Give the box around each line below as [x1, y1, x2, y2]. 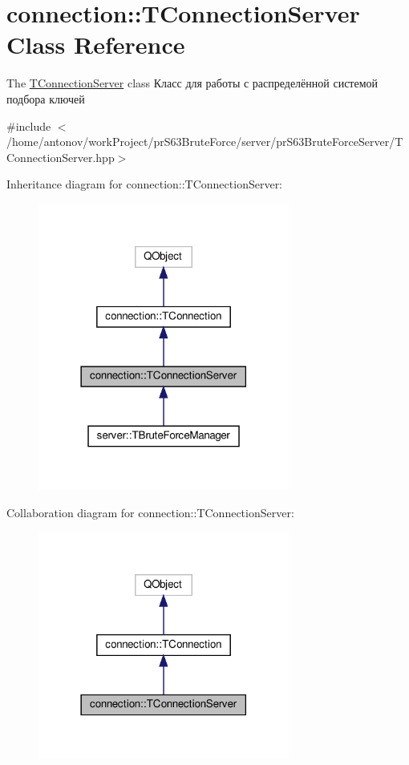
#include [6, 117, 51, 134]
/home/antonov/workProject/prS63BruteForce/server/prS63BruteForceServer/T [6, 133, 403, 150]
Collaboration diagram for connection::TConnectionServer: [6, 504, 294, 520]
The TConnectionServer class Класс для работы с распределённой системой [6, 75, 379, 91]
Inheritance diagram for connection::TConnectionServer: [6, 176, 283, 192]
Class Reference [6, 28, 185, 61]
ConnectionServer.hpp [6, 148, 115, 165]
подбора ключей [6, 90, 85, 107]
